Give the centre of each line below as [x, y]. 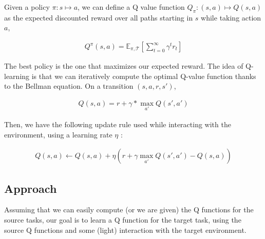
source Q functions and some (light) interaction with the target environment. [125, 230]
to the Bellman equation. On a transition [69, 86]
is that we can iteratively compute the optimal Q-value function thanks [144, 76]
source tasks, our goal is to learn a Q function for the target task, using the [123, 220]
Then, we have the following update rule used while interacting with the [118, 124]
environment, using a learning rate [58, 134]
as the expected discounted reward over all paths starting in [99, 17]
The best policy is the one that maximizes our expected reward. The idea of [124, 66]
